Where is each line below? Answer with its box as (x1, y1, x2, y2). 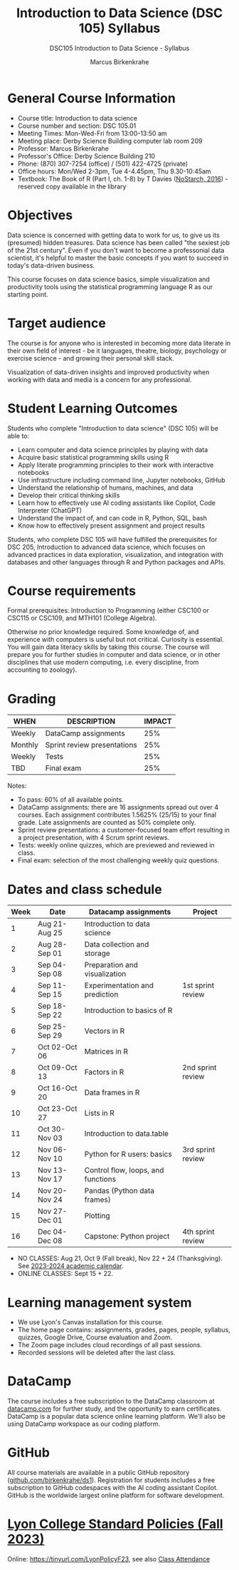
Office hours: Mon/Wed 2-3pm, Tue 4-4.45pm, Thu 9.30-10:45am (17, 166, 211, 176)
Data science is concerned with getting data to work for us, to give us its (7, 231, 221, 239)
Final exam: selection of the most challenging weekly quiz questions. (17, 856, 220, 865)
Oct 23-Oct (38, 1104, 78, 1114)
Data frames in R (84, 1087, 140, 1097)
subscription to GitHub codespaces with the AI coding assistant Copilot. (7, 1484, 218, 1492)
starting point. (7, 290, 48, 298)
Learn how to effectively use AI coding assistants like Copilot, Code (17, 498, 216, 507)
